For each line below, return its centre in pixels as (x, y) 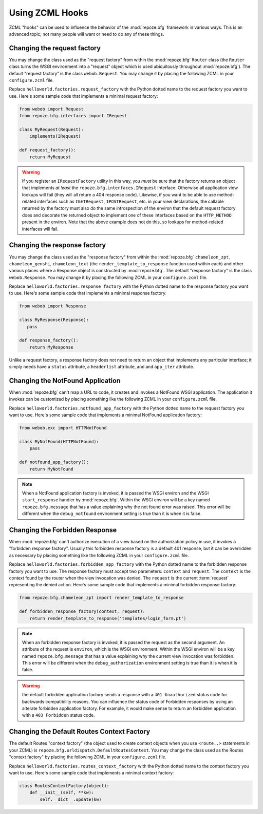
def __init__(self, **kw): (62, 793)
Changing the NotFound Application (65, 381)
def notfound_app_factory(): (54, 462)
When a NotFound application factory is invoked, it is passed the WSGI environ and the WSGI (115, 493)
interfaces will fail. (40, 229)
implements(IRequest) (55, 136)
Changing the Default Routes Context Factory (80, 732)
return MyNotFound (51, 469)
